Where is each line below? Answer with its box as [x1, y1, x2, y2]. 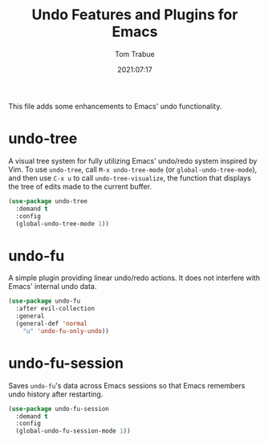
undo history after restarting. [8, 389, 104, 399]
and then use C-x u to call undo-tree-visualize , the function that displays [8, 173, 251, 182]
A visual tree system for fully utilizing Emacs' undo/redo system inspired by [8, 156, 258, 165]
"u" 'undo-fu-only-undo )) [22, 327, 110, 335]
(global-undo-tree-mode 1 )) [15, 219, 110, 228]
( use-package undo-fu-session [8, 404, 110, 413]
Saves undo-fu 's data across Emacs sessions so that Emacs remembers [8, 380, 246, 390]
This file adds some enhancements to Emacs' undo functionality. [8, 101, 222, 111]
